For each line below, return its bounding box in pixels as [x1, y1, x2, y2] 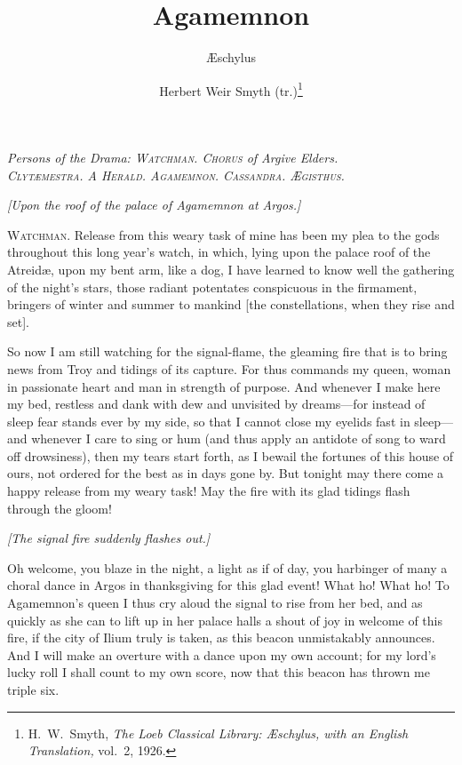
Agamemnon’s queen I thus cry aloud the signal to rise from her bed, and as [7, 594, 423, 612]
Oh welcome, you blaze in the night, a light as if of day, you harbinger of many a [7, 558, 448, 577]
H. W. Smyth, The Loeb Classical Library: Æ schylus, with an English [28, 723, 409, 742]
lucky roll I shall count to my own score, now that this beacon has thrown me [7, 663, 430, 681]
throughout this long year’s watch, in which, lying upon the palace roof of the [7, 243, 431, 261]
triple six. [7, 681, 60, 698]
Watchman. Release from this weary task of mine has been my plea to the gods [7, 225, 440, 243]
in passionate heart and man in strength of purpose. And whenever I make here [7, 377, 441, 395]
